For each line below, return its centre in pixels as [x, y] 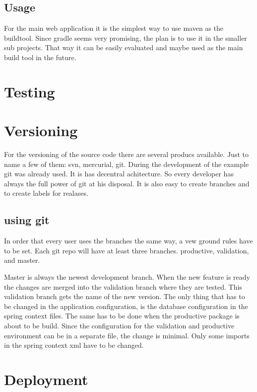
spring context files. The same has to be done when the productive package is [122, 316]
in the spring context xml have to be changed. [74, 345]
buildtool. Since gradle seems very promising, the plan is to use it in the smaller [126, 38]
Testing [30, 91]
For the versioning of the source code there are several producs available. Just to [126, 154]
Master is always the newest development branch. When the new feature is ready [127, 277]
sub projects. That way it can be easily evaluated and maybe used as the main [124, 47]
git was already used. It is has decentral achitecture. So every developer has [119, 174]
